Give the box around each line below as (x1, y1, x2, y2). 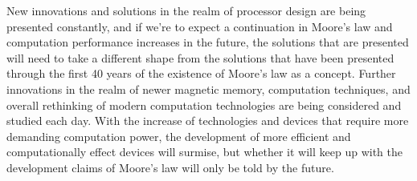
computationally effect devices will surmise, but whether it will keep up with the (6, 143, 403, 160)
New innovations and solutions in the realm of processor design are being (6, 2, 366, 18)
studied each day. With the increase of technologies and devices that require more (6, 112, 409, 129)
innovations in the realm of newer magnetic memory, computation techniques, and (6, 80, 411, 97)
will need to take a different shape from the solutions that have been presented (6, 49, 395, 66)
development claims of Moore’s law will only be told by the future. (6, 159, 334, 175)
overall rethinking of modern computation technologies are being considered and (6, 96, 402, 113)
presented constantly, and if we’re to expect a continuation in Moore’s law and (6, 18, 393, 34)
